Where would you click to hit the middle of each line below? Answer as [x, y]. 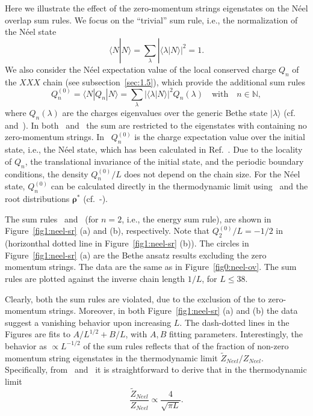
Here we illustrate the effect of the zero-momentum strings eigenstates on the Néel [156, 8]
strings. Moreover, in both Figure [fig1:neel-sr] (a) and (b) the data [173, 310]
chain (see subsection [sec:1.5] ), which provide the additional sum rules [174, 81]
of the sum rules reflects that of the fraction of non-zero [186, 345]
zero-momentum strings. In [55, 137]
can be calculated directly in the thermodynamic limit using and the [179, 186]
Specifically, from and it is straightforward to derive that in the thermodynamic [156, 369]
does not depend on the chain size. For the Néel [212, 173]
